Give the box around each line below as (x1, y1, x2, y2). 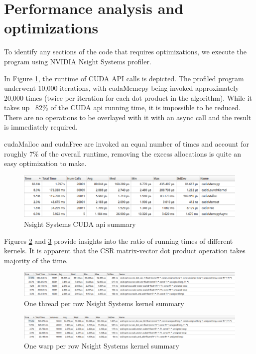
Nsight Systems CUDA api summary (24, 218, 136, 229)
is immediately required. (4, 122, 78, 132)
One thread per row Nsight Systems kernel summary (24, 298, 184, 308)
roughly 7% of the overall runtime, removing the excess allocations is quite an (4, 148, 242, 159)
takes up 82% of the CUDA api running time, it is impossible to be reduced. (4, 102, 241, 113)
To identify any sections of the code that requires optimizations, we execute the (4, 46, 247, 57)
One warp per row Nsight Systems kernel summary (24, 340, 179, 351)
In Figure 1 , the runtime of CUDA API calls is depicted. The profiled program (4, 73, 244, 83)
